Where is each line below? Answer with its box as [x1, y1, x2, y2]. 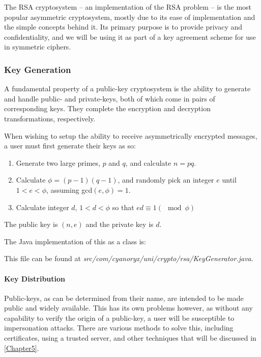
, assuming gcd [46, 184, 93, 195]
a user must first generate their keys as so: [4, 140, 136, 151]
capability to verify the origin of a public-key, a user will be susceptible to [4, 312, 235, 323]
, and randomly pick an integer [118, 174, 214, 185]
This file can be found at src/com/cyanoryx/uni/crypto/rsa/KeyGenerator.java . [4, 253, 253, 264]
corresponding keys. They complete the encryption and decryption [4, 103, 211, 114]
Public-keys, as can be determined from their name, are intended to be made [4, 292, 244, 303]
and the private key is [85, 219, 154, 229]
